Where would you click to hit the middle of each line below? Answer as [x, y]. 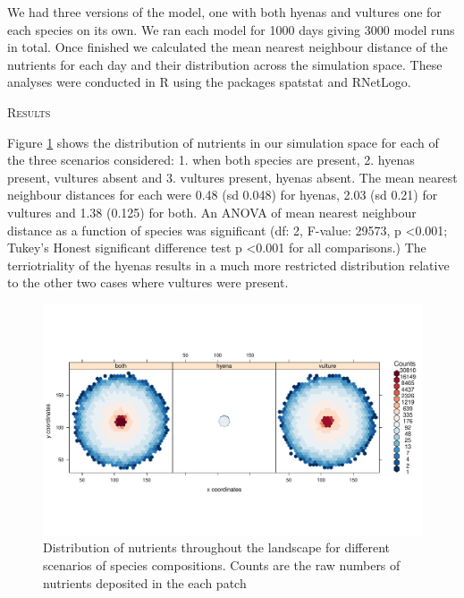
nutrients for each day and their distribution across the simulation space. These [225, 64]
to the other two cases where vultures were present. [148, 282]
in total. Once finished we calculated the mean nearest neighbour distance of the [228, 47]
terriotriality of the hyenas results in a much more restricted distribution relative [228, 265]
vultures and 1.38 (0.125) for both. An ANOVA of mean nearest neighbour [212, 212]
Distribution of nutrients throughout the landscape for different [217, 547]
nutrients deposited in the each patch [145, 582]
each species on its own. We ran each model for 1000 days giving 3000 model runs [231, 29]
